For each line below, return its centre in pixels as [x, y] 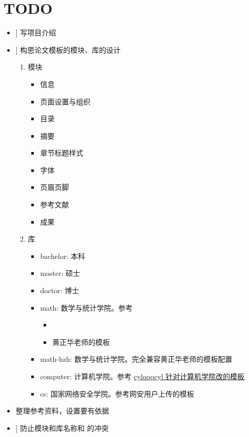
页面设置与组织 [65, 101]
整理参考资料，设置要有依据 [62, 411]
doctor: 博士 [60, 290]
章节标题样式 [62, 153]
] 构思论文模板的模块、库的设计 [68, 49]
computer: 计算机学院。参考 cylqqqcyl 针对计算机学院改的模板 [142, 376]
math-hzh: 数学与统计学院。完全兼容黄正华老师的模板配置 [136, 359]
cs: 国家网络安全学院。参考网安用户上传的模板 [117, 393]
